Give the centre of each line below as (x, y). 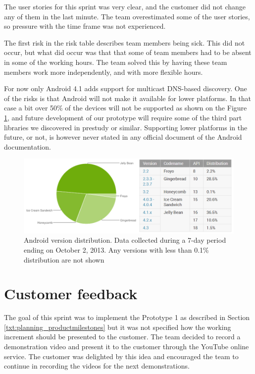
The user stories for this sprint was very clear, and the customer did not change (125, 6)
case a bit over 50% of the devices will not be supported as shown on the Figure (126, 108)
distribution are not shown (64, 259)
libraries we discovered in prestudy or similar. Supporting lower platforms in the (126, 127)
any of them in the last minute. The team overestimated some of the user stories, (127, 16)
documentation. (27, 146)
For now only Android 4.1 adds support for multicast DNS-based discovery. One (126, 88)
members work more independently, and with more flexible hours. (103, 72)
